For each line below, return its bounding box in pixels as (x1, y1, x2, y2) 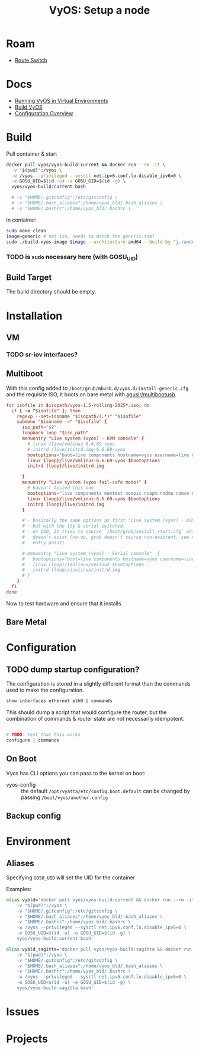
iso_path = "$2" (21, 424, 57, 431)
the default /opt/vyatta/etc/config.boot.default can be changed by (21, 787, 191, 794)
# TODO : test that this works (6, 732, 81, 738)
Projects (6, 1032, 49, 1046)
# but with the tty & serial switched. (21, 523, 126, 529)
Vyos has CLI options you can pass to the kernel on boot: (6, 769, 146, 777)
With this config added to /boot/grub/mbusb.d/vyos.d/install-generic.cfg (6, 384, 188, 392)
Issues (6, 1005, 40, 1019)
